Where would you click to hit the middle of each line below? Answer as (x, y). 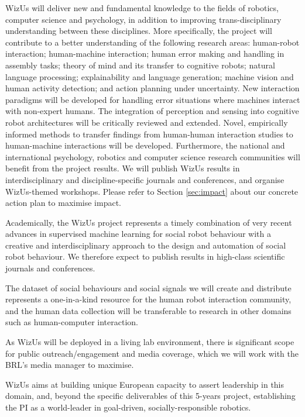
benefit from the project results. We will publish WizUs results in (123, 168)
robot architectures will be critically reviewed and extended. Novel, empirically (147, 122)
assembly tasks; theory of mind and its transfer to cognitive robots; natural (140, 65)
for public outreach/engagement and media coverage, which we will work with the (152, 353)
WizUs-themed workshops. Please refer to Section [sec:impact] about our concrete (152, 191)
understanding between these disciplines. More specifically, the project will (139, 31)
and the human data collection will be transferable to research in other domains (148, 310)
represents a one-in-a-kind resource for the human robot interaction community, (148, 299)
